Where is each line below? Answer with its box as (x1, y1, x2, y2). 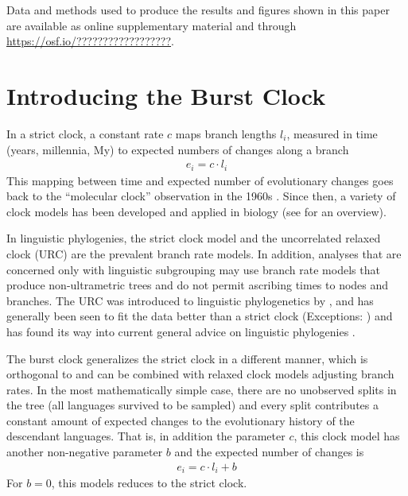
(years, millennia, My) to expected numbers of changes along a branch (6, 141, 349, 157)
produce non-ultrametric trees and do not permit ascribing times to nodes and (6, 277, 389, 293)
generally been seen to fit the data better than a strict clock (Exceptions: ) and (6, 308, 393, 324)
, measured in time (286, 125, 378, 141)
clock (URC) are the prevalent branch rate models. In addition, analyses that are (6, 245, 402, 262)
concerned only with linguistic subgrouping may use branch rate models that (6, 261, 380, 277)
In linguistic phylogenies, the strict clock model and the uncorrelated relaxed (6, 230, 381, 246)
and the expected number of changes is (174, 444, 364, 460)
